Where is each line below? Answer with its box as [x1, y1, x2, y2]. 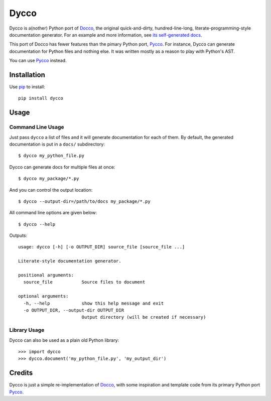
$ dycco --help [18, 221, 56, 227]
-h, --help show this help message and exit [23, 300, 164, 306]
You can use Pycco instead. [9, 58, 67, 64]
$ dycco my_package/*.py [18, 176, 79, 182]
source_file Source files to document [23, 279, 146, 285]
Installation [9, 70, 45, 79]
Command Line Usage [9, 123, 65, 130]
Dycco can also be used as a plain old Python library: [9, 337, 119, 343]
